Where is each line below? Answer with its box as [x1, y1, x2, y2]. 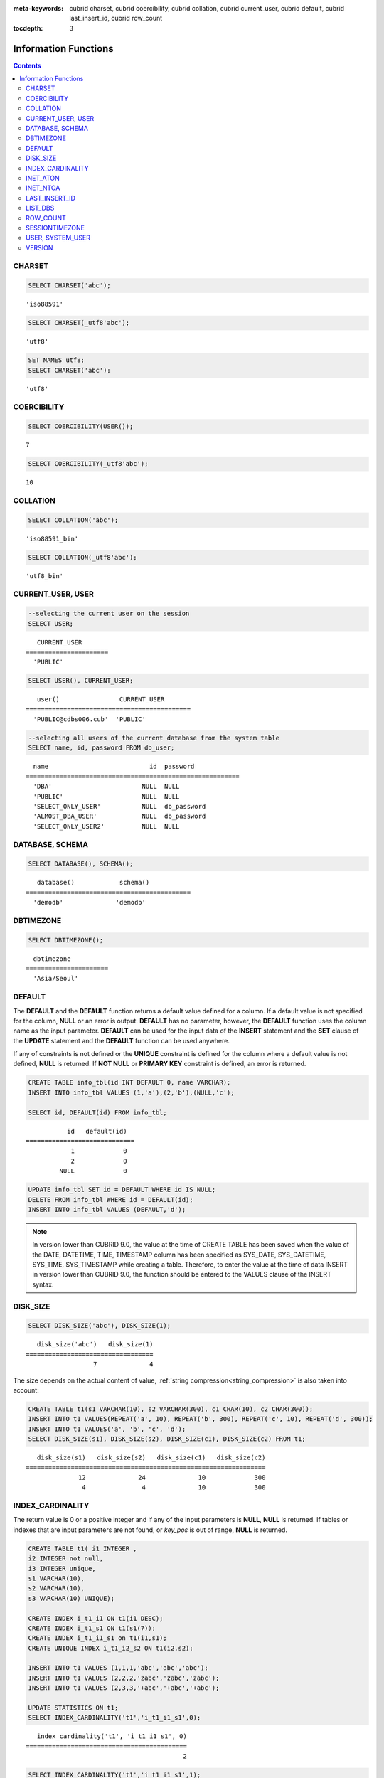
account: [13, 1385, 39, 1394]
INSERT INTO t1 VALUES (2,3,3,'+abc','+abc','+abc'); [28, 1684, 220, 1692]
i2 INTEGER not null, [28, 1555, 104, 1563]
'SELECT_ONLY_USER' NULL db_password [33, 802, 206, 810]
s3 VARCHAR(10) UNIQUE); [28, 1594, 115, 1602]
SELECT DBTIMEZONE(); [28, 936, 104, 944]
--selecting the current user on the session [28, 609, 190, 618]
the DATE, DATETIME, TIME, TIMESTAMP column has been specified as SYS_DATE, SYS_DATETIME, [32, 1250, 326, 1259]
